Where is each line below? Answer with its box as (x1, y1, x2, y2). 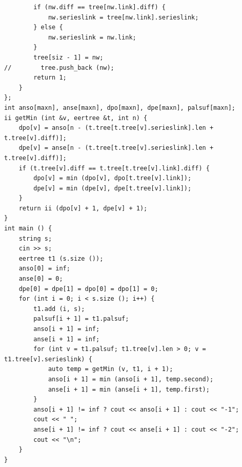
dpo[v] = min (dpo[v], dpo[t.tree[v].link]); (33, 174, 192, 182)
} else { (33, 24, 63, 31)
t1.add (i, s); (33, 305, 85, 313)
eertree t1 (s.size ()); (18, 255, 104, 262)
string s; (18, 235, 52, 242)
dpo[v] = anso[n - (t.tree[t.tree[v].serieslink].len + (18, 124, 214, 132)
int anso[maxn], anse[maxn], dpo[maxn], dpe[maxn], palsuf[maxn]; (4, 104, 236, 111)
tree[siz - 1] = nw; (33, 53, 104, 61)
